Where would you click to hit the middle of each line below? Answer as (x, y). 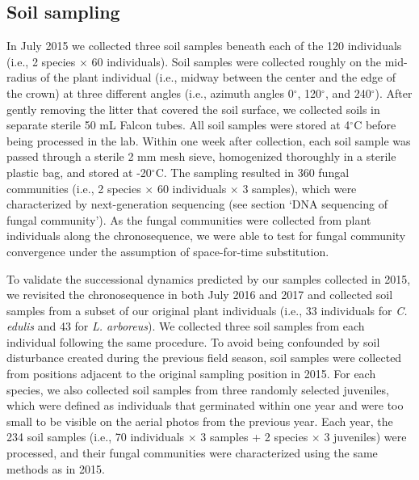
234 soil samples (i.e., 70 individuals (96, 437)
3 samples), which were (300, 188)
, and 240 (348, 93)
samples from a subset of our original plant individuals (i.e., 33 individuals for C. (207, 310)
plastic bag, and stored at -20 (79, 172)
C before (375, 125)
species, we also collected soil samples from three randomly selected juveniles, (198, 389)
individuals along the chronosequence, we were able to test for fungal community (206, 236)
